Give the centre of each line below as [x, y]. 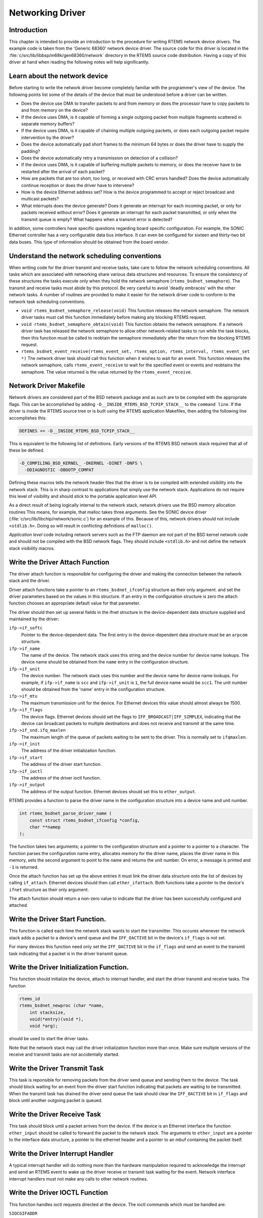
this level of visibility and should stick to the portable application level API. [83, 496]
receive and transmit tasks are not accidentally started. [64, 1054]
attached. [19, 905]
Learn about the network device [58, 76]
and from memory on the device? [55, 110]
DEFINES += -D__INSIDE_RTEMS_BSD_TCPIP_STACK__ [77, 431]
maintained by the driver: [34, 619]
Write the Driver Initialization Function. [69, 967]
